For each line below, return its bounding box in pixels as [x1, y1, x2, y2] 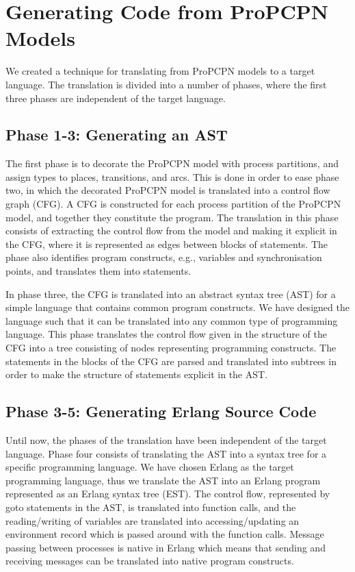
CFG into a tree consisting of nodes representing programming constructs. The [5, 340, 337, 355]
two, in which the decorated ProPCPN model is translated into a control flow [5, 183, 330, 197]
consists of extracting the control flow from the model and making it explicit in [5, 223, 337, 238]
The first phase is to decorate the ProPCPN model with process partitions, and [5, 156, 339, 171]
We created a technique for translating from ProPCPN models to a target [5, 64, 315, 78]
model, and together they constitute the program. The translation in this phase [5, 210, 339, 224]
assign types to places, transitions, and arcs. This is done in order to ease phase [5, 169, 339, 184]
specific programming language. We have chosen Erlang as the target [5, 460, 294, 474]
